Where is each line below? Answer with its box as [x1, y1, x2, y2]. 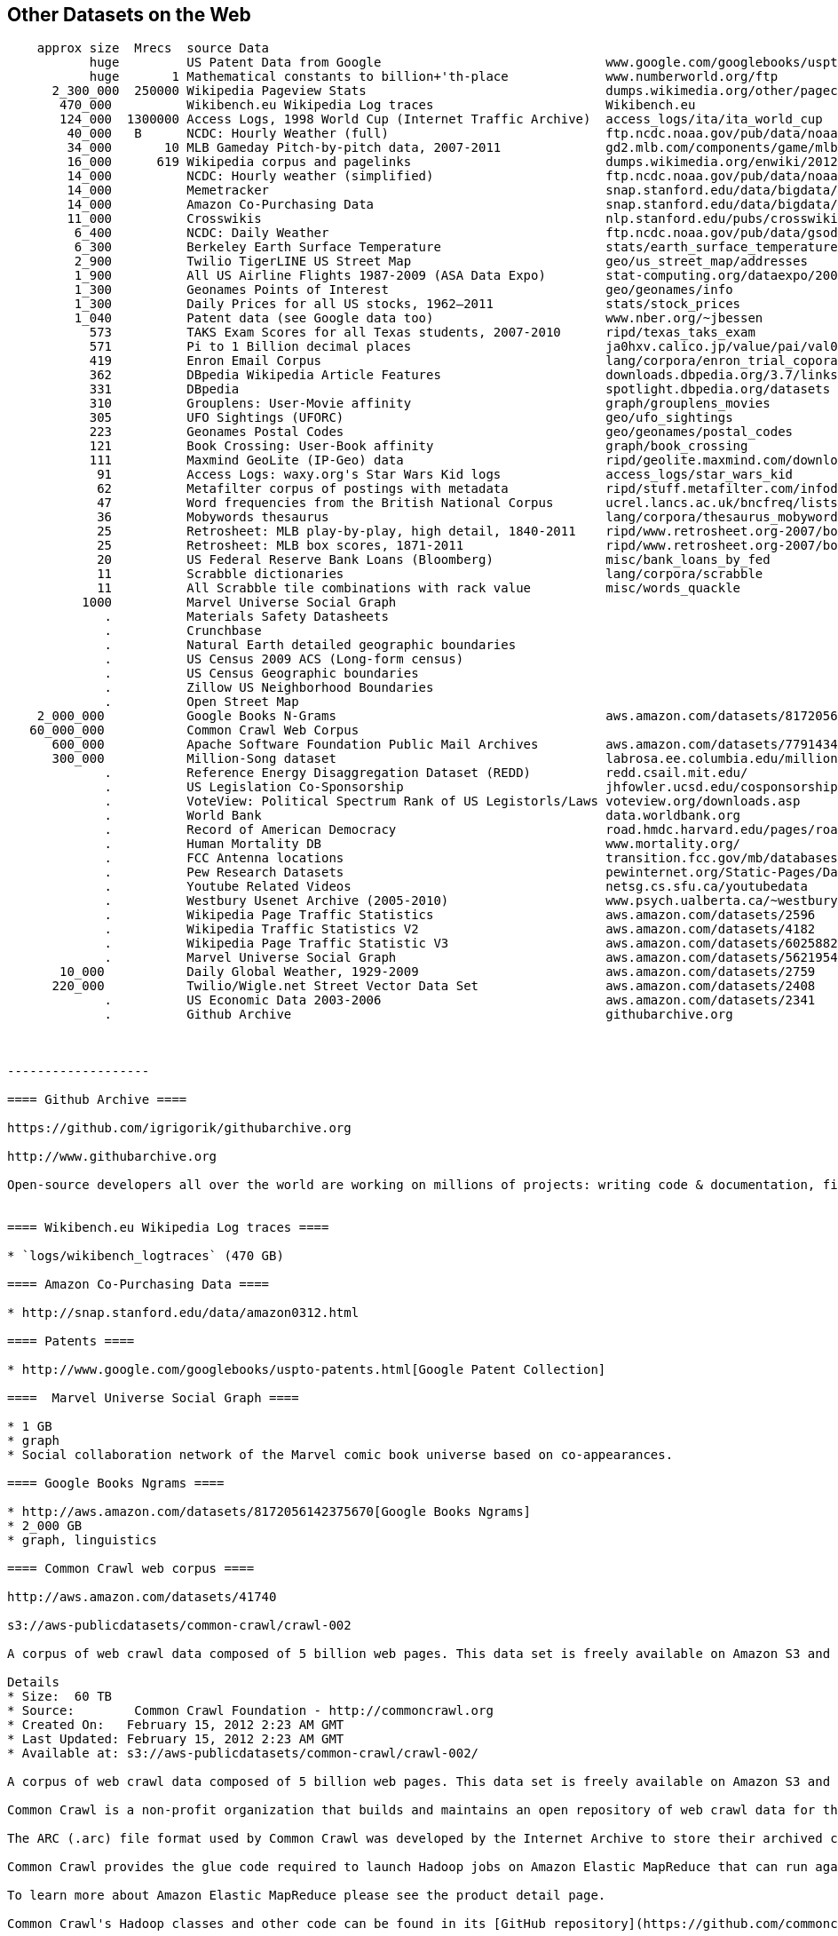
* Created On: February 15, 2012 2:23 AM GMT [7, 1718, 344, 1733]
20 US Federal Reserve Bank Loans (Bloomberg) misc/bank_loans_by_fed [97, 552, 771, 567]
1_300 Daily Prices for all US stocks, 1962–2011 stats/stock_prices [74, 297, 741, 312]
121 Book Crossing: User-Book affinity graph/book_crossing [89, 439, 748, 454]
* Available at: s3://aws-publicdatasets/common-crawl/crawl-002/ [7, 1746, 479, 1761]
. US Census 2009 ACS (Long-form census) [104, 652, 464, 667]
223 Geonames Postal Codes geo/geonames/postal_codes [89, 424, 794, 440]
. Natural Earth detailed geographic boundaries [104, 638, 517, 653]
